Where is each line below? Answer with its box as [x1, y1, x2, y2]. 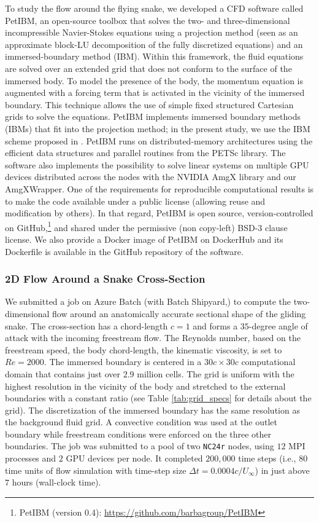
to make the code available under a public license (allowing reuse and [5, 194, 266, 207]
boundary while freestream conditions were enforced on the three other [5, 427, 272, 440]
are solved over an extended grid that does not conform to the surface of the [5, 61, 292, 74]
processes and [5, 452, 56, 465]
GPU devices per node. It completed [66, 452, 203, 465]
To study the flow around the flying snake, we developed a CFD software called [5, 2, 304, 14]
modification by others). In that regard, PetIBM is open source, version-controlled [5, 206, 313, 219]
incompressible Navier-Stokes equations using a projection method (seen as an [5, 26, 298, 39]
